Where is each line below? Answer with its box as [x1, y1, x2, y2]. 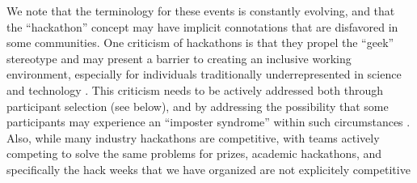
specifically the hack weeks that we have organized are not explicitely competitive [6, 160, 411, 177]
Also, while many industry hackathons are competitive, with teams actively [6, 129, 380, 146]
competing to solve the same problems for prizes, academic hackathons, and [6, 145, 382, 162]
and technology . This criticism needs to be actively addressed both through [6, 81, 384, 98]
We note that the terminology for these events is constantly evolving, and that [6, 2, 395, 19]
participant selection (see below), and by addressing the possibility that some [6, 97, 389, 114]
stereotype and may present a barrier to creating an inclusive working [6, 49, 352, 66]
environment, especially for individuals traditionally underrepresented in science [6, 66, 402, 83]
